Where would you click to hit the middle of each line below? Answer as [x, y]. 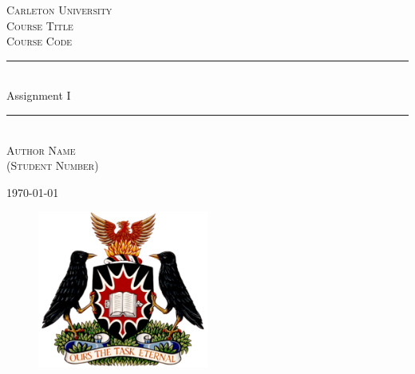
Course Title [40, 25]
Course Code [40, 41]
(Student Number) [53, 165]
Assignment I [39, 95]
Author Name [41, 150]
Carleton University [59, 10]
